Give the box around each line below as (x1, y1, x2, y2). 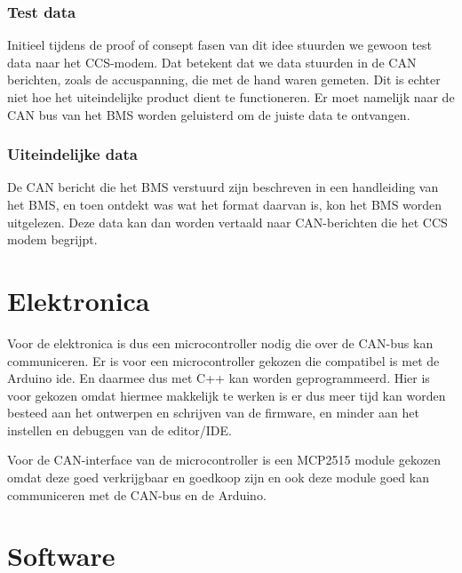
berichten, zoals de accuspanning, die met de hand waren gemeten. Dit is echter (7, 70, 441, 89)
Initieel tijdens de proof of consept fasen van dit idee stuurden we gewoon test (7, 36, 433, 54)
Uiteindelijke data (7, 143, 138, 165)
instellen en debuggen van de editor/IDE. (7, 420, 232, 439)
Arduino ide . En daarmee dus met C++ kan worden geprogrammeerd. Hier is (7, 369, 430, 387)
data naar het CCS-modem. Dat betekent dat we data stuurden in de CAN (7, 52, 417, 71)
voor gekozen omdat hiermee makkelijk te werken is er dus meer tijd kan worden (7, 386, 446, 404)
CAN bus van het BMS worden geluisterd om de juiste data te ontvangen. (7, 105, 410, 123)
